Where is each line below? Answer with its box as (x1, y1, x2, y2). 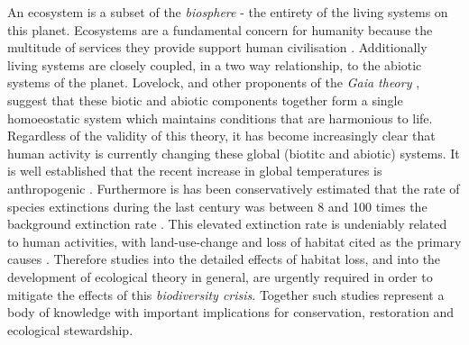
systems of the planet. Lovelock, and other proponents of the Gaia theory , (7, 73, 420, 92)
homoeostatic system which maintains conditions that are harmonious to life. (7, 108, 433, 127)
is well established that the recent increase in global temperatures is (7, 161, 382, 180)
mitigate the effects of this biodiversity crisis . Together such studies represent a (7, 285, 445, 304)
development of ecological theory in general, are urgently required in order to (7, 267, 433, 286)
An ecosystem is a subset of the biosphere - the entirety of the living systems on (7, 3, 448, 21)
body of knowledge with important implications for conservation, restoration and (7, 303, 455, 322)
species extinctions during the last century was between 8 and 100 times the (7, 196, 428, 215)
